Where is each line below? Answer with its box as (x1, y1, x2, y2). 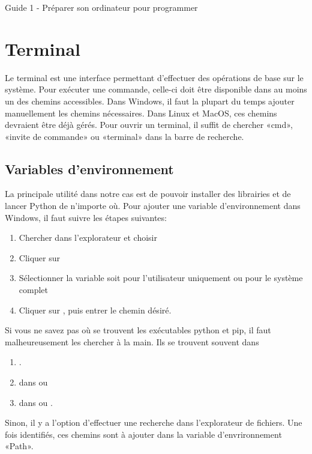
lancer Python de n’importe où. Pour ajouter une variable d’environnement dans (5, 199, 301, 212)
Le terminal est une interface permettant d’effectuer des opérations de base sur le (5, 71, 304, 83)
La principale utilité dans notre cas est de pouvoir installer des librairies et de (5, 187, 291, 200)
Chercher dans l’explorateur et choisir (19, 231, 157, 244)
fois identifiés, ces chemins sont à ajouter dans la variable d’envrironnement (5, 428, 282, 440)
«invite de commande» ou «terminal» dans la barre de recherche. (5, 130, 244, 142)
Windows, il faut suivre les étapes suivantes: (5, 211, 167, 223)
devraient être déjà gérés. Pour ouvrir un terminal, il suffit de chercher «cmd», (5, 118, 293, 131)
